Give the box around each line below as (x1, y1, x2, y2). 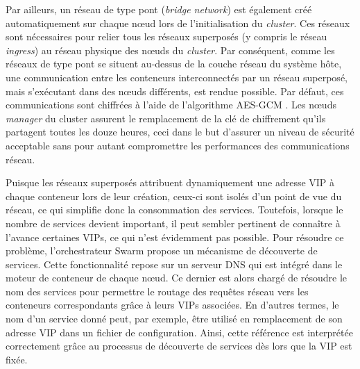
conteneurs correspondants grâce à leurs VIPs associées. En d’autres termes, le (6, 297, 339, 312)
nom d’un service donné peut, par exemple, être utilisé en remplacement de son (6, 311, 343, 326)
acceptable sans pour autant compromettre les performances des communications (6, 138, 350, 152)
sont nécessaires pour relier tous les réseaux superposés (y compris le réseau (6, 29, 327, 44)
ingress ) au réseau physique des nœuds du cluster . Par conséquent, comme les (6, 42, 335, 57)
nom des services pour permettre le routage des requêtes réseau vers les (6, 284, 309, 298)
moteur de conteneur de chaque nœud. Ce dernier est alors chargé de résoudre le (6, 270, 348, 285)
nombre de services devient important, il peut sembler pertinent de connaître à (6, 215, 341, 230)
